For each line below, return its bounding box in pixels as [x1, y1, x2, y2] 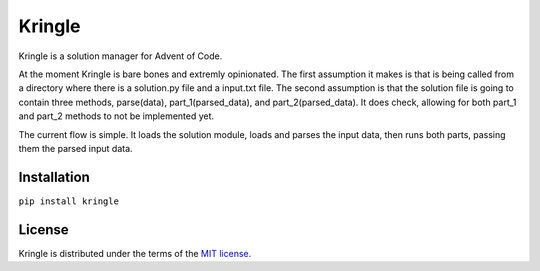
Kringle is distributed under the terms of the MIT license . [18, 247, 252, 259]
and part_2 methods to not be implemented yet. [18, 110, 215, 122]
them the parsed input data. [18, 142, 134, 154]
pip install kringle [18, 195, 120, 207]
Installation [18, 168, 90, 185]
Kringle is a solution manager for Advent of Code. [18, 50, 223, 62]
